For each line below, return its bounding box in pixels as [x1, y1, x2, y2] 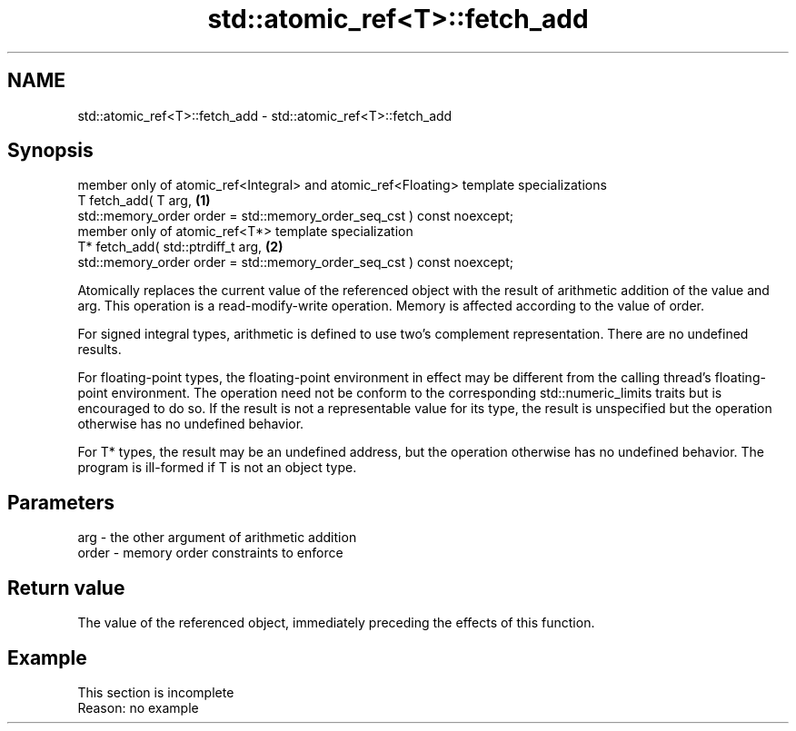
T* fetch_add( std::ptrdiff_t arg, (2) [77, 239, 284, 255]
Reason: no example [77, 699, 199, 716]
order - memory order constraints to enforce [77, 545, 343, 561]
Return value [7, 576, 125, 599]
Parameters [7, 490, 114, 514]
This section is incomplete [77, 684, 234, 700]
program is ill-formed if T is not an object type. [77, 459, 357, 476]
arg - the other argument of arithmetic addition [77, 529, 357, 546]
